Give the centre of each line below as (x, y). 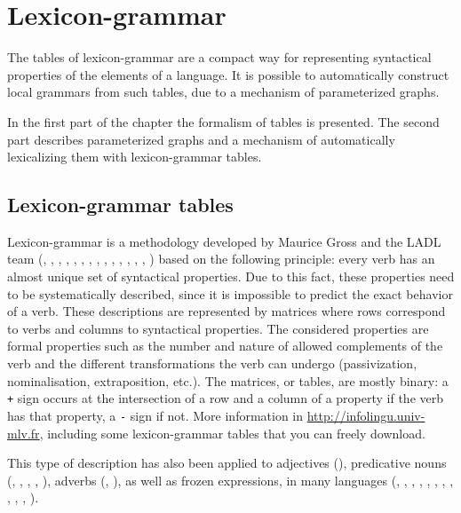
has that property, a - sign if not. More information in (155, 415)
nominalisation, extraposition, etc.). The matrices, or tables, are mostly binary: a (228, 380)
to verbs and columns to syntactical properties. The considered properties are (218, 328)
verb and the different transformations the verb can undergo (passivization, (212, 363)
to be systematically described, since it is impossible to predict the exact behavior (230, 293)
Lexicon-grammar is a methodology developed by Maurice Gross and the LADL (224, 241)
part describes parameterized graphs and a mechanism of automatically (201, 139)
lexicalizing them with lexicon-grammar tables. (135, 157)
